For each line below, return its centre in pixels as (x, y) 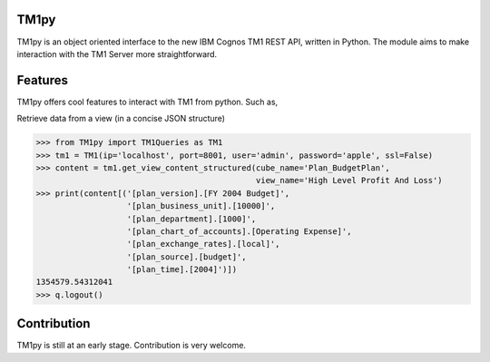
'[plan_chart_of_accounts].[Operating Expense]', (239, 231)
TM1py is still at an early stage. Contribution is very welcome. (132, 346)
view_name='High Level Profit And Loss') (349, 181)
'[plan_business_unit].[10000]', (201, 206)
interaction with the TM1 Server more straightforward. (117, 54)
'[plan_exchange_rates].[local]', (203, 244)
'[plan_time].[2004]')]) (182, 269)
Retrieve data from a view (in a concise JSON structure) (121, 119)
